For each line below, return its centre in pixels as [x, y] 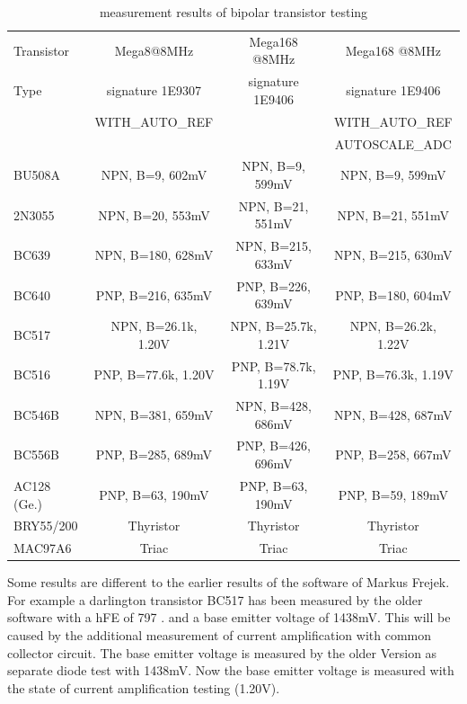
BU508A [37, 175]
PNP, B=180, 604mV [393, 294]
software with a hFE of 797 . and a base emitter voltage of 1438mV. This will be [229, 617]
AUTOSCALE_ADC [393, 143]
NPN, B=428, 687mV [393, 414]
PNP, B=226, [273, 285]
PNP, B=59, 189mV [393, 494]
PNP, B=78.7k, [273, 365]
